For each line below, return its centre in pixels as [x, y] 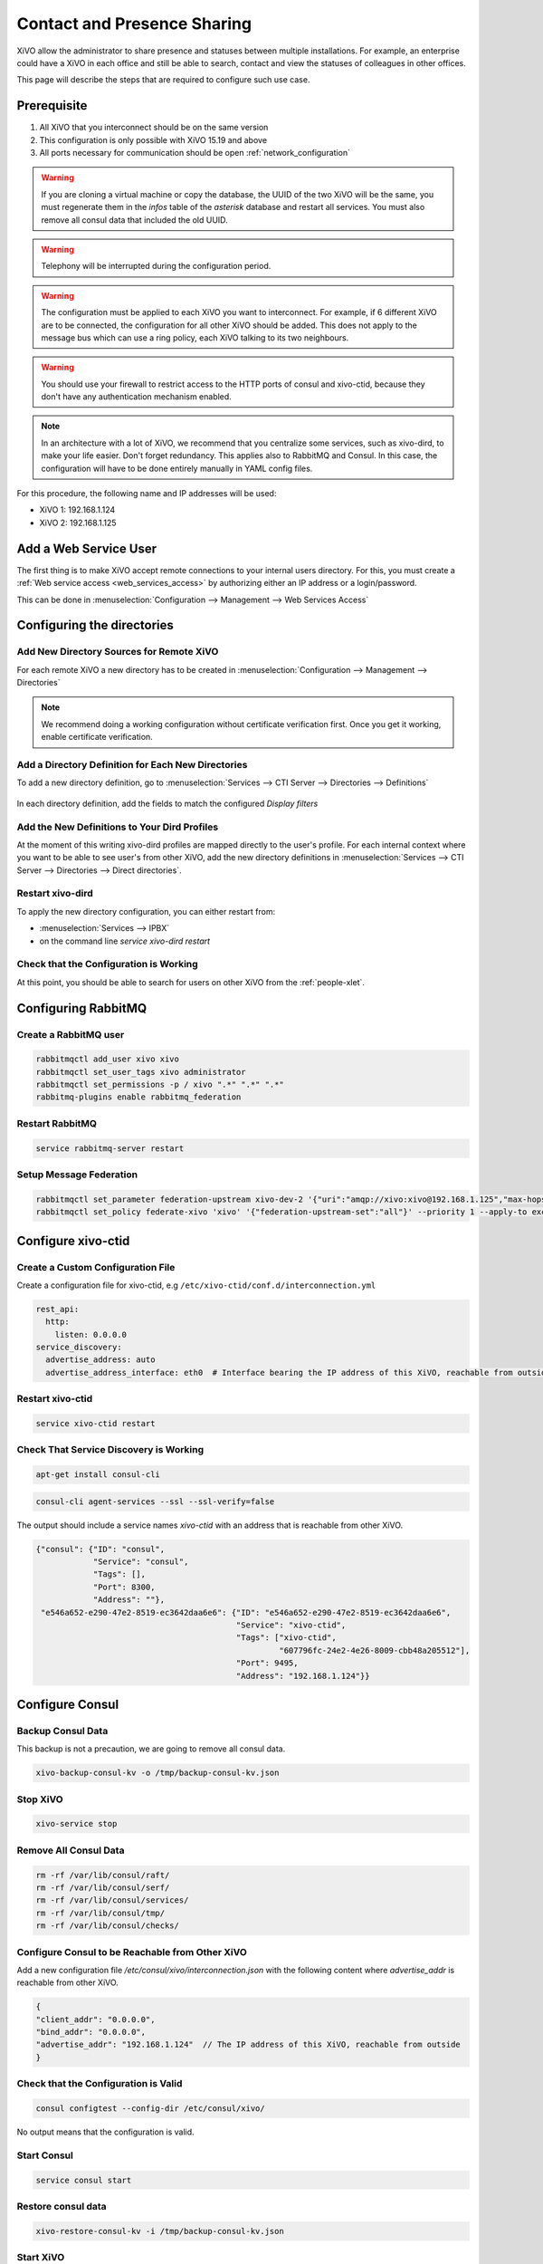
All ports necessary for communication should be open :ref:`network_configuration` [195, 153]
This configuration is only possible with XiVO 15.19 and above [153, 139]
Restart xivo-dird [55, 894]
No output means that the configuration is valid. [105, 2132]
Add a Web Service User [87, 548]
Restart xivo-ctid [55, 1399]
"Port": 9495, [267, 1663]
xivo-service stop [76, 1824]
